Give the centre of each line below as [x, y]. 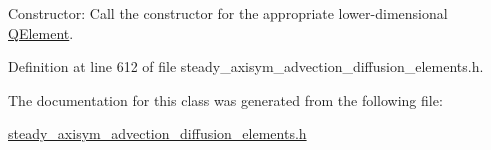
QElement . [41, 32]
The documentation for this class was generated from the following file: [225, 99]
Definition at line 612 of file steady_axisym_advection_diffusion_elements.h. [246, 66]
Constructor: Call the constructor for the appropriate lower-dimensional [228, 13]
